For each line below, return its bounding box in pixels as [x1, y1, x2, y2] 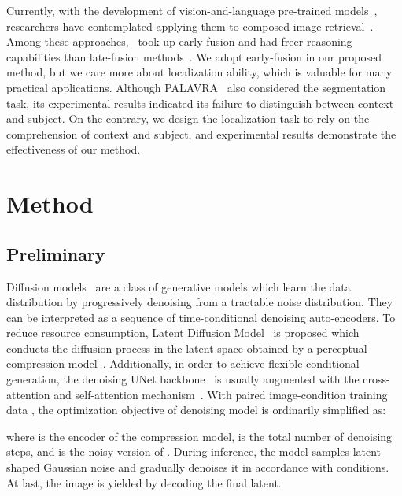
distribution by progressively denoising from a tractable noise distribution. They [6, 294, 393, 310]
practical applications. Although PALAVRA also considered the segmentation [6, 79, 386, 95]
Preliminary [6, 241, 105, 265]
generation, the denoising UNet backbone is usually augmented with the [6, 371, 360, 387]
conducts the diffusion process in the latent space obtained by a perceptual [6, 339, 367, 356]
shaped [6, 459, 40, 476]
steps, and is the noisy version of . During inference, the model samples [6, 443, 350, 460]
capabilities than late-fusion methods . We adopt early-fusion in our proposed [6, 48, 382, 65]
